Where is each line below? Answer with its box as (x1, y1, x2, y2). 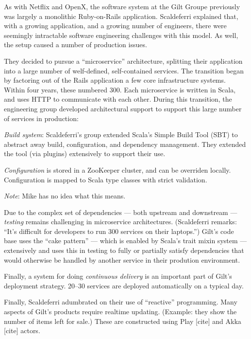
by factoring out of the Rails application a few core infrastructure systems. (4, 75, 226, 85)
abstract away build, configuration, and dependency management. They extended (4, 139, 246, 149)
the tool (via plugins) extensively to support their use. (4, 148, 166, 159)
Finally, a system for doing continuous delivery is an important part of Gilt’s (4, 271, 232, 281)
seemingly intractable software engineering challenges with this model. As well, (4, 30, 238, 40)
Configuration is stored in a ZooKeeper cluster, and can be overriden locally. (4, 164, 231, 175)
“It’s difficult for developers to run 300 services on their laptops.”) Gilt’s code (4, 226, 234, 236)
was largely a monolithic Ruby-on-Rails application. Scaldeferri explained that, (4, 11, 238, 21)
